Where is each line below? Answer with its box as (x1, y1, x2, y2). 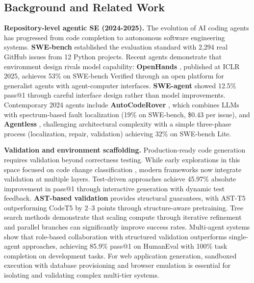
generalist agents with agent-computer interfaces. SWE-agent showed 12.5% (4, 80, 236, 90)
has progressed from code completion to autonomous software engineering (4, 32, 225, 42)
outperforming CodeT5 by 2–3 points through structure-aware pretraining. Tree (4, 202, 244, 212)
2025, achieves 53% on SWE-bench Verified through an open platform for (4, 71, 224, 81)
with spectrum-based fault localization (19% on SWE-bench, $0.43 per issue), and (4, 109, 250, 119)
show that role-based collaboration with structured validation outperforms (4, 231, 227, 241)
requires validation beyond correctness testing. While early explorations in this (4, 154, 240, 164)
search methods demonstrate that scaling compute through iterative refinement (4, 212, 242, 222)
